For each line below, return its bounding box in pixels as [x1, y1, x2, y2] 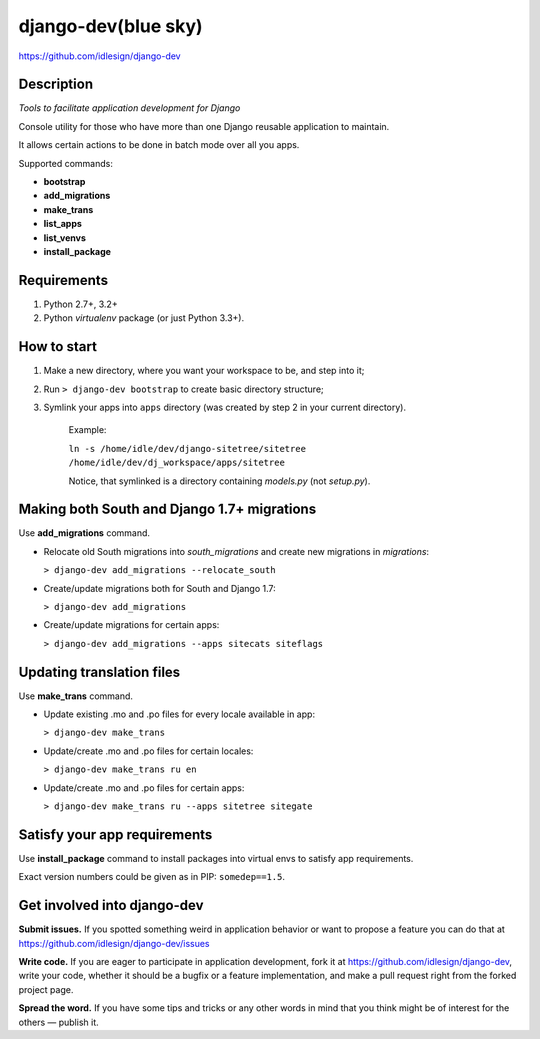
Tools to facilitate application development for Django [18, 102, 241, 114]
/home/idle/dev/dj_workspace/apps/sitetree [68, 457, 285, 469]
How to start [18, 338, 97, 355]
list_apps [43, 218, 82, 230]
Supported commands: [18, 157, 114, 169]
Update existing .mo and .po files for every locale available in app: [43, 708, 315, 720]
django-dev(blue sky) [18, 15, 204, 37]
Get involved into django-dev [18, 897, 204, 914]
